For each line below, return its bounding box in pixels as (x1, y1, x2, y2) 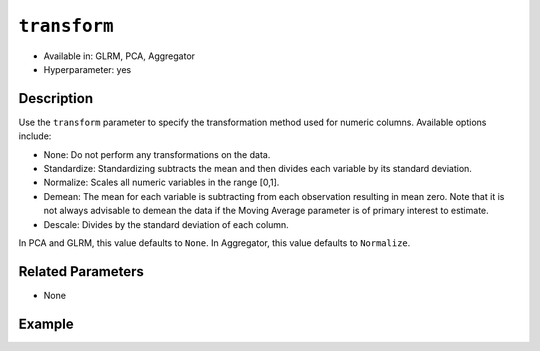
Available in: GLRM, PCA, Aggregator (43, 50, 195, 62)
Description (18, 90, 94, 107)
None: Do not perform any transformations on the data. (43, 148, 271, 160)
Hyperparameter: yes (43, 63, 132, 75)
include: (18, 130, 52, 142)
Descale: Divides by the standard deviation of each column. (43, 218, 289, 230)
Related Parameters (18, 263, 145, 280)
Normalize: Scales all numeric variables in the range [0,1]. (43, 176, 280, 189)
